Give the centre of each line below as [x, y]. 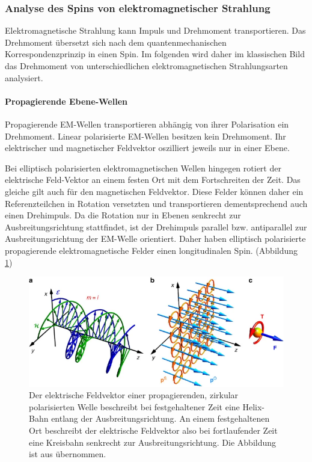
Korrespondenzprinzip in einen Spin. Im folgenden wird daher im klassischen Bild [155, 54]
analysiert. [24, 77]
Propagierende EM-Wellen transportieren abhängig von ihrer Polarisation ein [147, 124]
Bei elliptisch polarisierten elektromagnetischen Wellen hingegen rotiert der [143, 168]
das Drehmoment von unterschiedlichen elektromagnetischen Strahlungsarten [146, 66]
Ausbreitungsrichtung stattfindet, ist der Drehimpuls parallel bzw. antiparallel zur [156, 226]
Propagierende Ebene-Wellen [66, 101]
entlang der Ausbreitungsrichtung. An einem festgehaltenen [161, 418]
